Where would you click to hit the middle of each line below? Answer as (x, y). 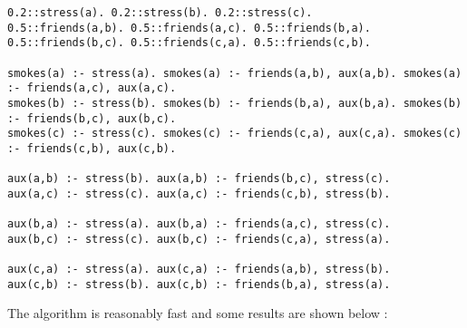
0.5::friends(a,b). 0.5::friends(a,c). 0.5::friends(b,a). (189, 28)
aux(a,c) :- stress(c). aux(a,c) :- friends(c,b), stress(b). (199, 193)
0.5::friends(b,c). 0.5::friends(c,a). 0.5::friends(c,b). (189, 43)
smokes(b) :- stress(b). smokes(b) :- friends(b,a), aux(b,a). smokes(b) (235, 103)
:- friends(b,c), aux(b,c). (92, 118)
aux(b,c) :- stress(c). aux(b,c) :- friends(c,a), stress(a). (199, 239)
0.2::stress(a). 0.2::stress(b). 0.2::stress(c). (160, 13)
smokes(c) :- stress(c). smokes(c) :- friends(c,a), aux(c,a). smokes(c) (235, 134)
